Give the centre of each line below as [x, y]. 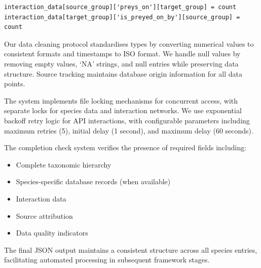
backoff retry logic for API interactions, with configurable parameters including [127, 120]
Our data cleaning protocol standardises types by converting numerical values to [129, 43]
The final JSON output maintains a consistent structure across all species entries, [131, 249]
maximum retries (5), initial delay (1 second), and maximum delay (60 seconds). [129, 130]
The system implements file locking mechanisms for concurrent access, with [121, 100]
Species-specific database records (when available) [93, 181]
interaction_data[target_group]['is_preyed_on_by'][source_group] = [122, 17]
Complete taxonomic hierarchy [64, 164]
